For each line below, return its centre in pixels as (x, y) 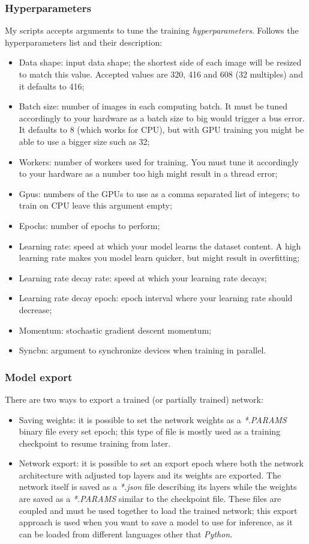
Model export (39, 377)
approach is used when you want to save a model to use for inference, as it (156, 522)
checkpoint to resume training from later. (95, 443)
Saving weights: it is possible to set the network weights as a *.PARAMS (153, 419)
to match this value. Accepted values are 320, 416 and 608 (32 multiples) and (161, 74)
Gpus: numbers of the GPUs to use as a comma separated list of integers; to (159, 193)
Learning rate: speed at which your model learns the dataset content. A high (160, 246)
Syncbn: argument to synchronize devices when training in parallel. (142, 350)
